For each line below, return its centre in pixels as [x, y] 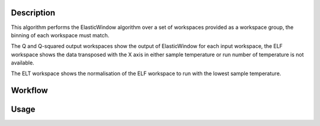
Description [33, 13]
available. [23, 63]
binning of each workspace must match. [60, 35]
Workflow [30, 91]
